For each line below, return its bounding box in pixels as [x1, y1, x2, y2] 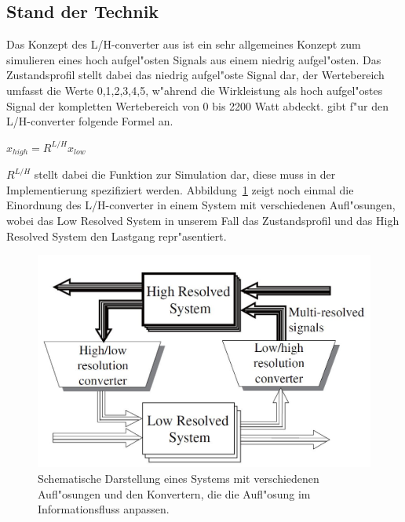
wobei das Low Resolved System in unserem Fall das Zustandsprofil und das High [6, 212, 400, 228]
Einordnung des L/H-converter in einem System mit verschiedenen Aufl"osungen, [6, 197, 396, 213]
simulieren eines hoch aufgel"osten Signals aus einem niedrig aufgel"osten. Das [6, 51, 381, 67]
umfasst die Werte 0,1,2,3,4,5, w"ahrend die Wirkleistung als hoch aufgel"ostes [6, 82, 383, 98]
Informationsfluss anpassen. [38, 501, 170, 517]
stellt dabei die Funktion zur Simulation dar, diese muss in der [34, 166, 336, 183]
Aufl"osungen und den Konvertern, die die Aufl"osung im [38, 485, 311, 502]
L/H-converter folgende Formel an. [6, 113, 173, 129]
